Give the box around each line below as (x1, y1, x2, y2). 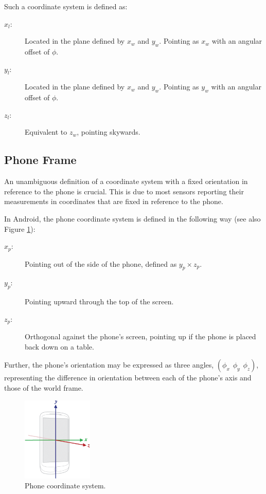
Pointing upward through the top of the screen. (25, 296, 174, 307)
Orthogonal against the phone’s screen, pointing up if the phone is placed (25, 331, 256, 342)
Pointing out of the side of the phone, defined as (25, 258, 177, 269)
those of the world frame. (4, 382, 83, 393)
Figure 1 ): (4, 223, 36, 234)
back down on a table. (25, 341, 94, 352)
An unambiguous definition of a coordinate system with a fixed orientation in (4, 176, 248, 187)
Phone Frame (4, 152, 77, 168)
